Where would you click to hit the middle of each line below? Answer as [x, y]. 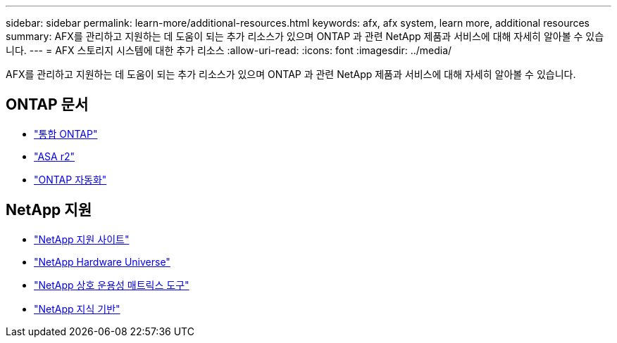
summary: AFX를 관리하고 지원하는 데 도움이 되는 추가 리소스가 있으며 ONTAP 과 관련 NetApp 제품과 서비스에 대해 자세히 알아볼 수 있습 [305, 36]
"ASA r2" [54, 156]
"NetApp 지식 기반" [77, 309]
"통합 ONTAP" [66, 134]
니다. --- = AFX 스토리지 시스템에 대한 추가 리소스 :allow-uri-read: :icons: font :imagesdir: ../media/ [229, 50]
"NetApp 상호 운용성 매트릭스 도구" [112, 285]
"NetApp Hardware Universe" [102, 261]
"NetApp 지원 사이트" [82, 239]
